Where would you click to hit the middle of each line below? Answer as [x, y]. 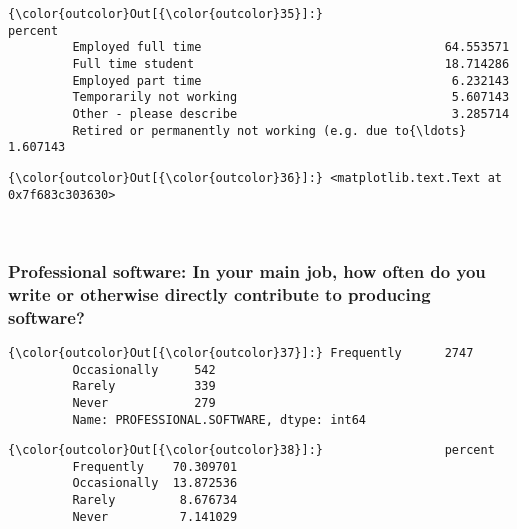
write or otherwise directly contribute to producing [219, 293]
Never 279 [144, 402]
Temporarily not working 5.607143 [291, 97]
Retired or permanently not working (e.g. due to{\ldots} [269, 130]
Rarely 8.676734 [155, 500]
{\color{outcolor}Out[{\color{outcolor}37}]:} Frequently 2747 [241, 352]
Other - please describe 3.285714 [291, 113]
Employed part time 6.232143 [291, 80]
